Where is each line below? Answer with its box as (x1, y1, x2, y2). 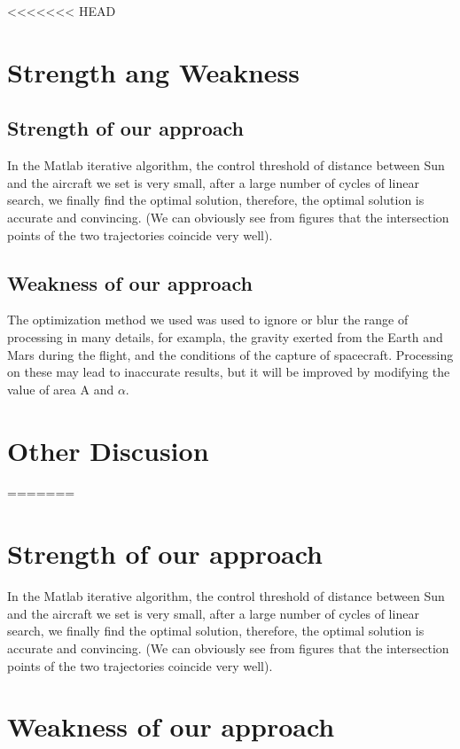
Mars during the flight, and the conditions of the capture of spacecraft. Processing (7, 345, 454, 363)
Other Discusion (7, 432, 209, 468)
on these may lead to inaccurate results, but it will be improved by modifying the (7, 363, 450, 381)
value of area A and (7, 379, 114, 398)
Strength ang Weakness (7, 53, 300, 90)
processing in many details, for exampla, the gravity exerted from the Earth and (7, 327, 443, 346)
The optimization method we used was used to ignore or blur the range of (7, 310, 409, 329)
